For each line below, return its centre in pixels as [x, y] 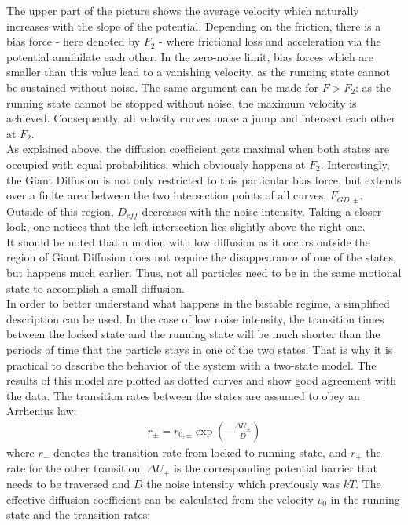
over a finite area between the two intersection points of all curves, [167, 195]
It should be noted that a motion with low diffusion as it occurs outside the [188, 241]
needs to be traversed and [68, 483]
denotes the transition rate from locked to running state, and [200, 452]
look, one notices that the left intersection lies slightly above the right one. [186, 226]
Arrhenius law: [42, 411]
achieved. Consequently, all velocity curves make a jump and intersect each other [201, 118]
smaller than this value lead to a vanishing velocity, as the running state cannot [198, 72]
